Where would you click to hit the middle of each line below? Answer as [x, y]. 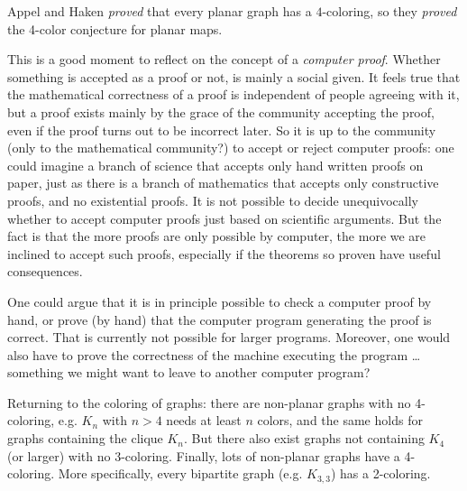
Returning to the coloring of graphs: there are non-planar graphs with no [209, 402]
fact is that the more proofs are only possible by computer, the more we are [217, 236]
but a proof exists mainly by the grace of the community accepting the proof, [221, 111]
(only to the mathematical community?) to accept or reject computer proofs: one [231, 148]
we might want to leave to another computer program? [219, 372]
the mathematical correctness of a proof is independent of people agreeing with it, [233, 94]
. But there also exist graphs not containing [304, 438]
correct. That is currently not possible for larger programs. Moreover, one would [229, 337]
